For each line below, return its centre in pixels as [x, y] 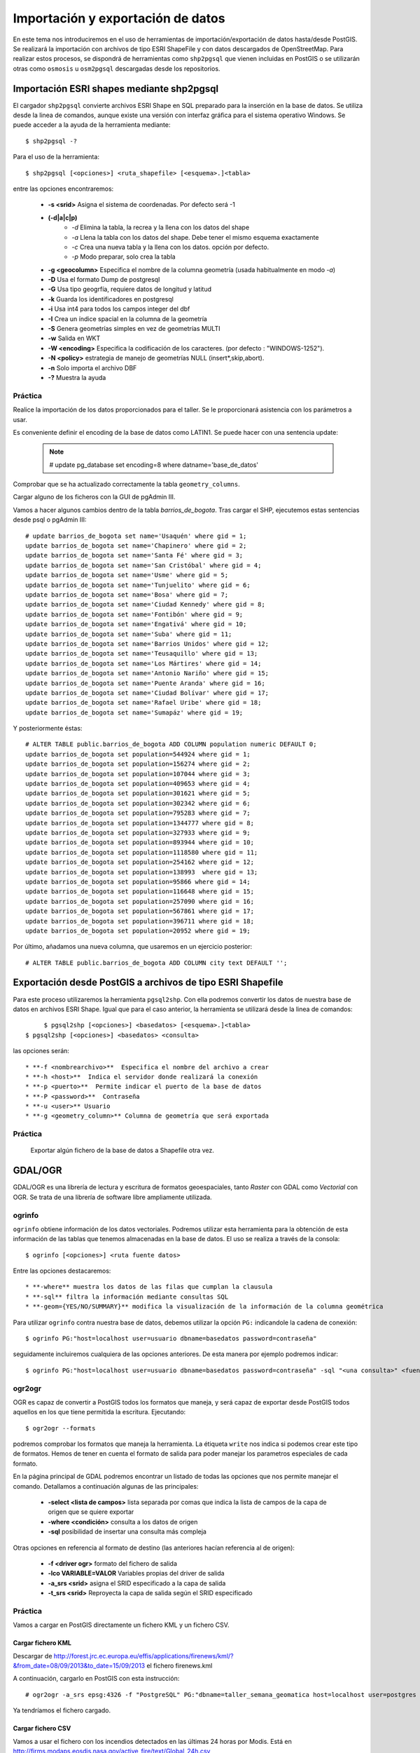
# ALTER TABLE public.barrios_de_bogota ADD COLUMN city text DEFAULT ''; [156, 963]
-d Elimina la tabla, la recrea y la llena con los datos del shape [161, 227]
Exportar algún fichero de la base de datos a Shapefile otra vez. [122, 1151]
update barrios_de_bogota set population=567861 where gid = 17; [140, 911]
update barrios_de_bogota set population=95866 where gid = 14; [138, 881]
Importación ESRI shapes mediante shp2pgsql [116, 89]
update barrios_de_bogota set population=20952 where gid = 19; [138, 930]
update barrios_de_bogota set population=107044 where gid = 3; [138, 774]
